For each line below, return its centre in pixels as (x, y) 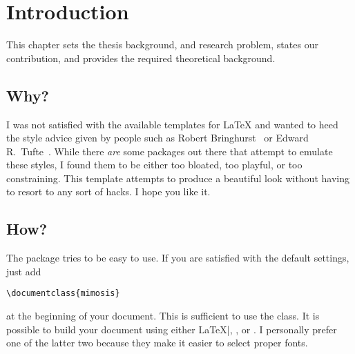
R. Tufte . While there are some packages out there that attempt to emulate (170, 151)
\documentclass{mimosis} (63, 294)
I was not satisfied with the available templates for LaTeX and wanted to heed (172, 124)
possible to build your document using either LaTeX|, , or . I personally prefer (172, 329)
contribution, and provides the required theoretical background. (141, 58)
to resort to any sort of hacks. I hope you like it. (108, 191)
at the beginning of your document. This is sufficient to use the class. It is (163, 316)
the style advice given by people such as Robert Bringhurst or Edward (157, 138)
